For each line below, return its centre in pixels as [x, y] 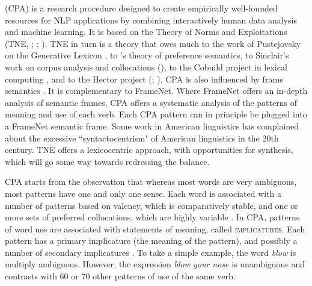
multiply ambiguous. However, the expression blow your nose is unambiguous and [155, 264]
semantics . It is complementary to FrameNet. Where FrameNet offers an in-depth [156, 91]
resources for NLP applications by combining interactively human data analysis [151, 20]
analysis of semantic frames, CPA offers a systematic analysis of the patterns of [151, 102]
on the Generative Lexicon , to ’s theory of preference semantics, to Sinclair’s [147, 55]
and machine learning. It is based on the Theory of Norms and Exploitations [146, 32]
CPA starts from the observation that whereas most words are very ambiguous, [151, 182]
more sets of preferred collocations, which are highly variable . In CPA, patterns [152, 217]
